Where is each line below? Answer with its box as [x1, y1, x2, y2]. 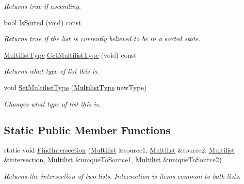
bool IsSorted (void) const [4, 17, 81, 27]
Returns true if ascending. [4, 1, 81, 11]
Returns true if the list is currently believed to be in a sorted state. [4, 33, 201, 44]
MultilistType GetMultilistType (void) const [4, 49, 137, 60]
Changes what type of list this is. [4, 98, 101, 108]
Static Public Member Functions [4, 122, 171, 137]
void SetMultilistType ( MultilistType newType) [4, 82, 146, 92]
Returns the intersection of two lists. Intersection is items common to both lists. [4, 170, 241, 181]
